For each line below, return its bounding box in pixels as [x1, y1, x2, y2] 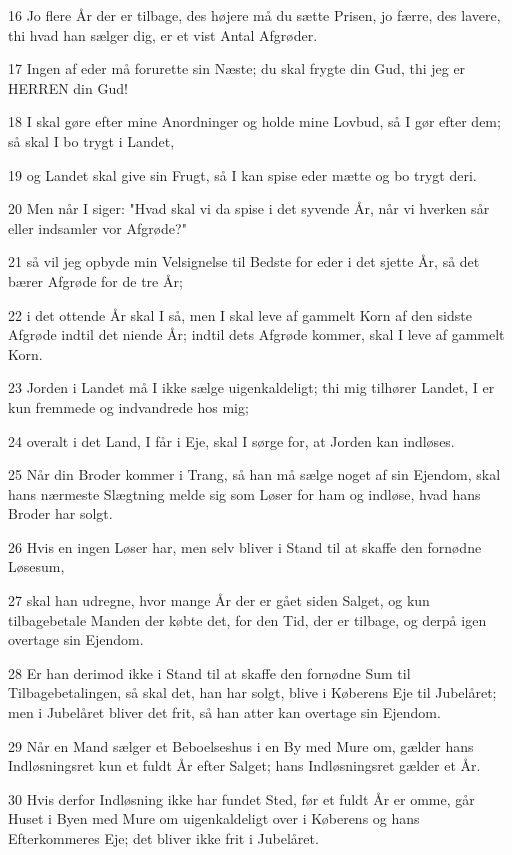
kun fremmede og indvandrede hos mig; [8, 396, 249, 417]
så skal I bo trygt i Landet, [8, 130, 175, 151]
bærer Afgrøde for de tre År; [8, 270, 183, 291]
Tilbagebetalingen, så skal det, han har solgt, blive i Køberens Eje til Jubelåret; [8, 682, 497, 703]
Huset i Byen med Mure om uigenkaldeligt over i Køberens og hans [8, 808, 420, 829]
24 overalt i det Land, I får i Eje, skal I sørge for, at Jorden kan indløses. [8, 430, 455, 451]
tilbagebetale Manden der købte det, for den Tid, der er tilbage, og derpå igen [8, 609, 487, 630]
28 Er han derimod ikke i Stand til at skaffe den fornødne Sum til [8, 662, 411, 683]
